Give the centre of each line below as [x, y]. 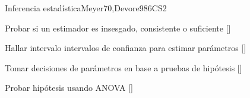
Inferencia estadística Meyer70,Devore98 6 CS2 [86, 8]
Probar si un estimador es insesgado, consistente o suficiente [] [118, 28]
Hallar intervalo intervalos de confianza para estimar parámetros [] [126, 48]
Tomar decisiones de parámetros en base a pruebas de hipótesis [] [124, 67]
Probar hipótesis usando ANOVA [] [69, 88]
